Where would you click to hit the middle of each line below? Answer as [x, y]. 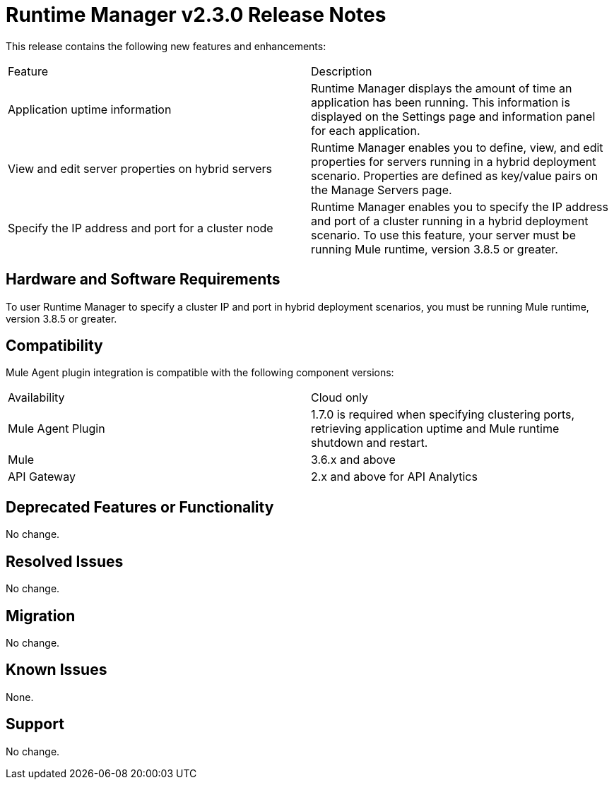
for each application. [366, 130]
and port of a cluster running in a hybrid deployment [450, 221]
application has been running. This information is [441, 102]
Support [35, 724]
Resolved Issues [65, 561]
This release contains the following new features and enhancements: [166, 46]
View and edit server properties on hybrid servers [140, 168]
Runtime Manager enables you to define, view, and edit [457, 147]
